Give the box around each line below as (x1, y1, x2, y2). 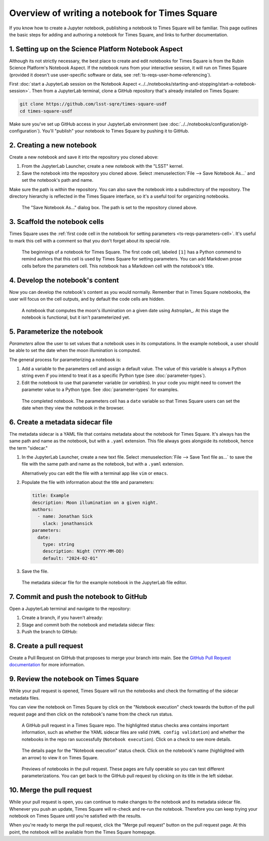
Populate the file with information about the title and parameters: (21, 480, 154, 485)
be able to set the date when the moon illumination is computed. (9, 348, 141, 354)
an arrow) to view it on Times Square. (21, 754, 99, 760)
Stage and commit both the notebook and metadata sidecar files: (21, 621, 155, 627)
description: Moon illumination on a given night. (32, 499, 159, 505)
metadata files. (9, 695, 40, 701)
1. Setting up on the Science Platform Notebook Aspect (9, 45, 183, 53)
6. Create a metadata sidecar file (9, 418, 113, 426)
